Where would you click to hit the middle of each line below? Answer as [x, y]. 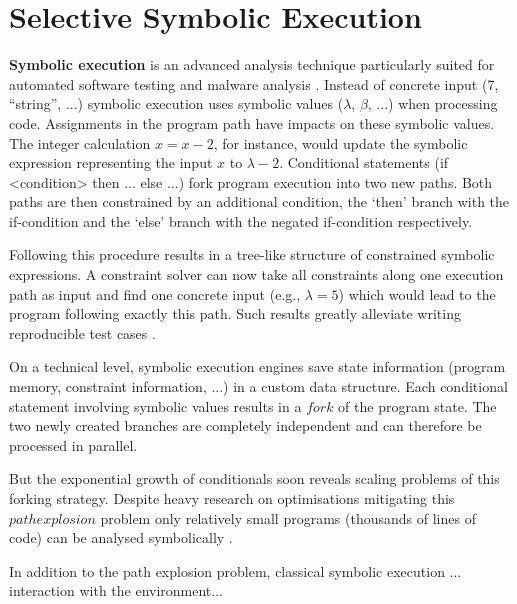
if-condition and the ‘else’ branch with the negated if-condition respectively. [241, 220]
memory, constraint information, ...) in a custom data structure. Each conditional [258, 386]
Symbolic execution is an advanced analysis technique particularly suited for [252, 64]
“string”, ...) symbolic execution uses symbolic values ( [176, 103]
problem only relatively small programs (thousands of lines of [288, 517]
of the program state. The [417, 405]
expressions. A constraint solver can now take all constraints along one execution [256, 274]
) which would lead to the [417, 293]
